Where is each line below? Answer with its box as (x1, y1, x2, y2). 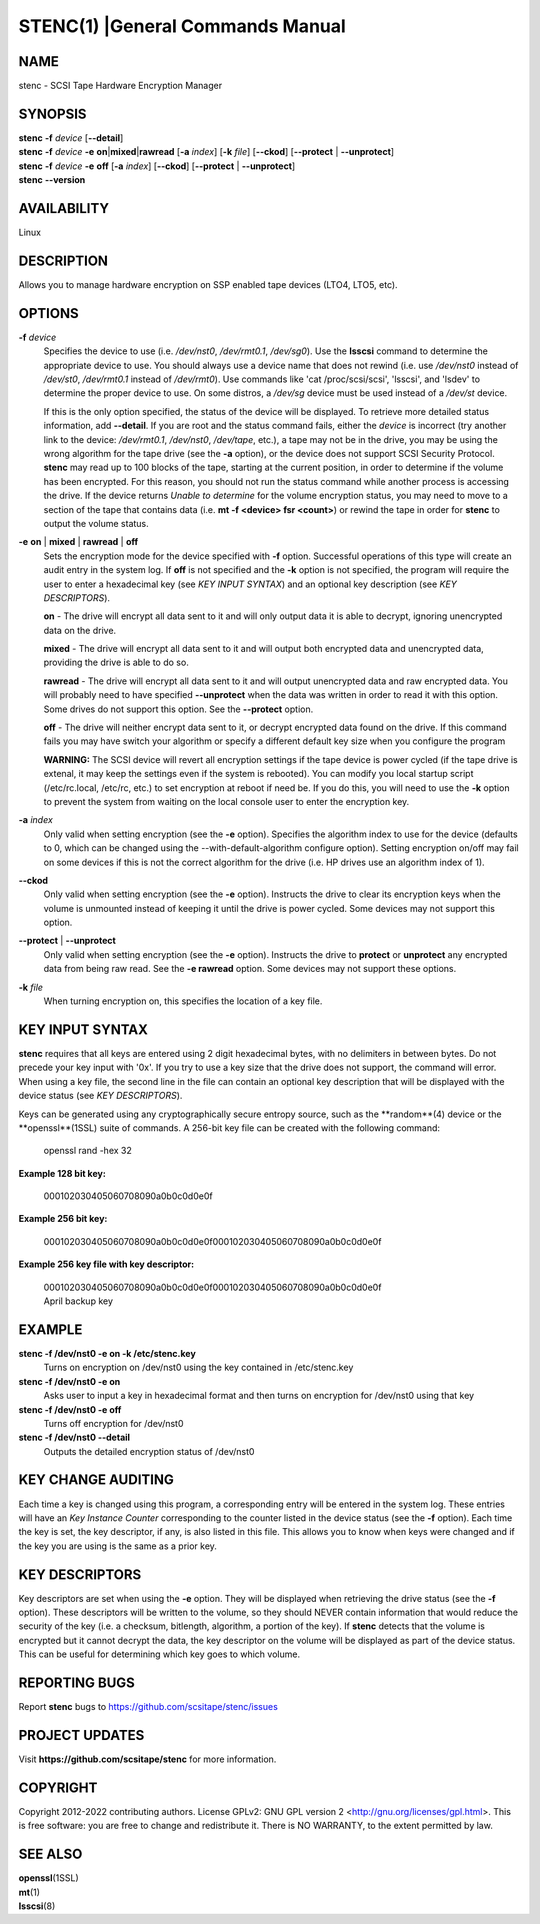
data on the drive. (43, 624, 117, 636)
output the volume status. (43, 517, 149, 529)
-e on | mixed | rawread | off (18, 536, 139, 548)
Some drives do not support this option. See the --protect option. (43, 703, 314, 715)
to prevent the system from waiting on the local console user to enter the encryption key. (43, 795, 410, 807)
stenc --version (18, 174, 86, 186)
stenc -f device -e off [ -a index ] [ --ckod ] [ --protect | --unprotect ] (18, 160, 296, 172)
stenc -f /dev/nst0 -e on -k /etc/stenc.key (18, 1347, 197, 1359)
